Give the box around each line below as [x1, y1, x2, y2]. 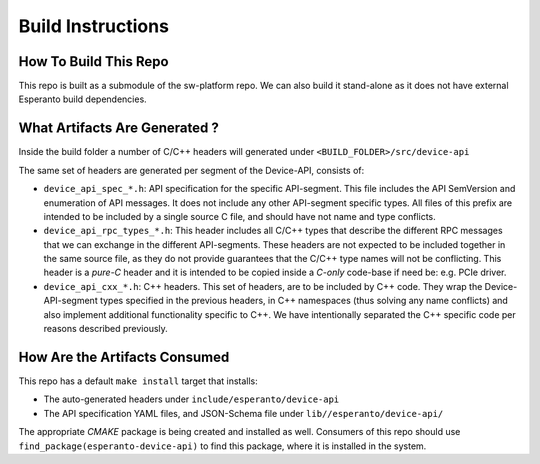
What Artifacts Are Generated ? [18, 120, 219, 137]
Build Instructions [18, 15, 170, 37]
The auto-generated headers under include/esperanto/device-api [43, 393, 340, 405]
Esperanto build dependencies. [18, 93, 147, 105]
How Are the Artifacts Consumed [18, 348, 230, 365]
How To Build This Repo [18, 53, 169, 70]
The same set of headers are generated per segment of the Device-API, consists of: [18, 164, 365, 176]
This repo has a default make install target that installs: [18, 375, 259, 387]
